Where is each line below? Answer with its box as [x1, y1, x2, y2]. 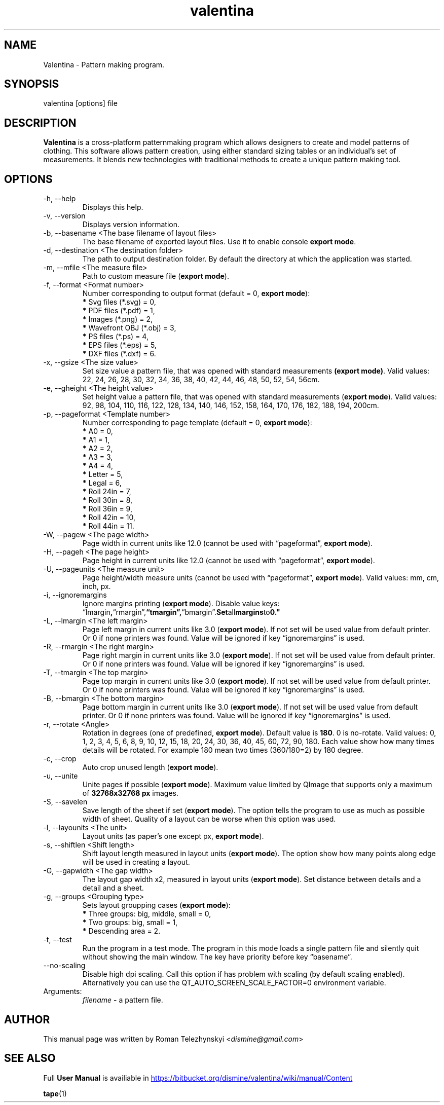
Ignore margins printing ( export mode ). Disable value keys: [82, 599, 280, 608]
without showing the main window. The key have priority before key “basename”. [82, 952, 352, 962]
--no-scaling [43, 961, 86, 970]
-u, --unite [43, 771, 78, 781]
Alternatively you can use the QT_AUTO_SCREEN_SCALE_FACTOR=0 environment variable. [82, 978, 386, 987]
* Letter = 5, [82, 470, 123, 479]
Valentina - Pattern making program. [43, 60, 165, 69]
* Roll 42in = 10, [82, 513, 136, 522]
